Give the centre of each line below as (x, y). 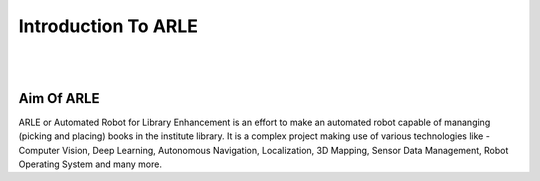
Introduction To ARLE (108, 26)
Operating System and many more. (90, 164)
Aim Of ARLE (59, 98)
